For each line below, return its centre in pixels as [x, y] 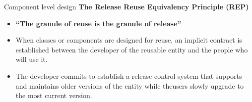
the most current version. [54, 95]
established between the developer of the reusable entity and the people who [132, 49]
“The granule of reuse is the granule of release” [98, 23]
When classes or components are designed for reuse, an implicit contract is [129, 40]
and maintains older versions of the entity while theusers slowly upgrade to [129, 85]
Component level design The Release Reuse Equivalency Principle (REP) [126, 6]
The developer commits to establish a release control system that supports [129, 76]
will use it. [31, 59]
